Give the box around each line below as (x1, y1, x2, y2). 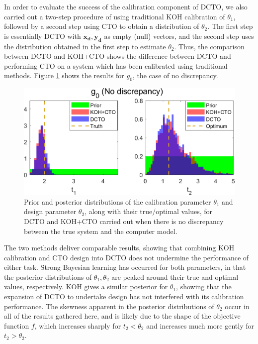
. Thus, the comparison (174, 41, 245, 51)
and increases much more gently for (146, 320, 255, 331)
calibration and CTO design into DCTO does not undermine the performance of (4, 252, 249, 262)
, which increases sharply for (34, 320, 121, 331)
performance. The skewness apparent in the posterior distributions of (4, 301, 214, 311)
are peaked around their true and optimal (111, 271, 239, 282)
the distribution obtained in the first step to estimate (4, 41, 166, 51)
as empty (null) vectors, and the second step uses (104, 30, 254, 41)
